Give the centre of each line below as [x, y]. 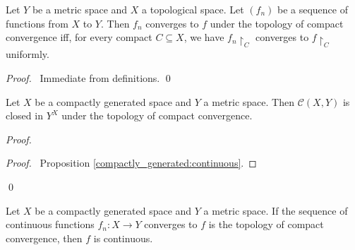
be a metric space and [80, 9]
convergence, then [44, 238]
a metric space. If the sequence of [276, 210]
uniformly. [28, 54]
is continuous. [123, 238]
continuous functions [50, 224]
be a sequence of [312, 9]
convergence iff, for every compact [79, 37]
